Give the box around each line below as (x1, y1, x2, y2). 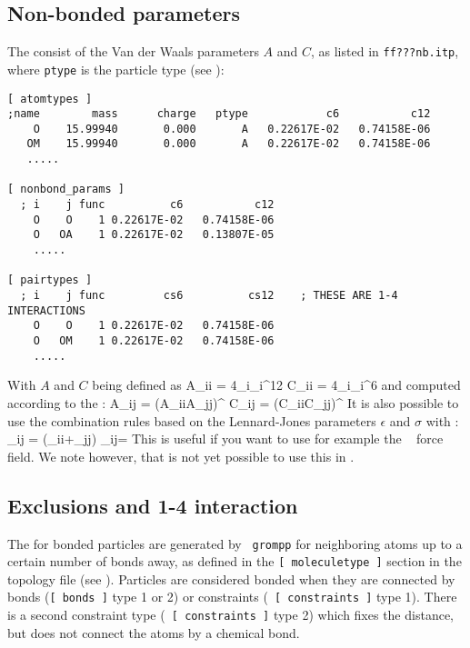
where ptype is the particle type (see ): (7, 59, 225, 78)
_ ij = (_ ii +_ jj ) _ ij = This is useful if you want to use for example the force (7, 429, 444, 448)
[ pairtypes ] (7, 274, 93, 287)
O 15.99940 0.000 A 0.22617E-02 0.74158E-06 (33, 122, 431, 135)
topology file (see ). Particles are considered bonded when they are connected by (7, 569, 455, 588)
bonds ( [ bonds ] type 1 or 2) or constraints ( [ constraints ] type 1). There (7, 587, 457, 606)
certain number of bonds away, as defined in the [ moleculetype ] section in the (7, 552, 462, 571)
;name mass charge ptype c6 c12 (7, 107, 431, 121)
